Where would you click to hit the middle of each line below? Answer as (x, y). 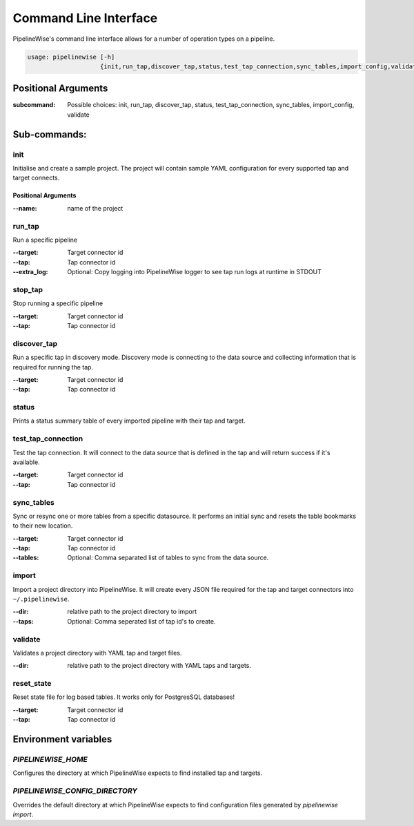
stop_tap (28, 289)
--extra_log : (30, 272)
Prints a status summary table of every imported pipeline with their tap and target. (129, 421)
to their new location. (43, 526)
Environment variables (62, 739)
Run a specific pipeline (45, 240)
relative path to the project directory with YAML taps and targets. (159, 666)
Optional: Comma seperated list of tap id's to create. (141, 621)
